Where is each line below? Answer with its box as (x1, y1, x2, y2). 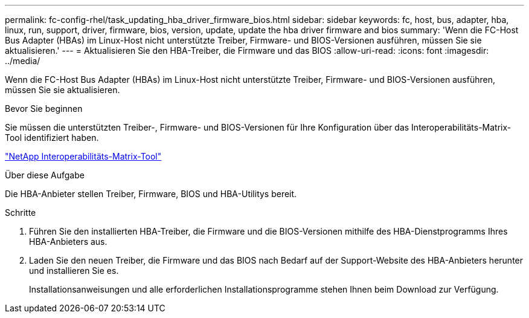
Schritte (5, 207, 36, 218)
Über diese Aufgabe (5, 170, 85, 180)
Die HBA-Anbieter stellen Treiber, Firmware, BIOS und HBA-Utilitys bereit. (5, 189, 297, 199)
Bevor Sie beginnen (5, 103, 83, 114)
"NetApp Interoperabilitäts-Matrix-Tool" (5, 151, 162, 161)
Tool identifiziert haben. (5, 132, 99, 143)
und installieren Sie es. (29, 265, 119, 276)
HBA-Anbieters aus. (29, 236, 107, 247)
